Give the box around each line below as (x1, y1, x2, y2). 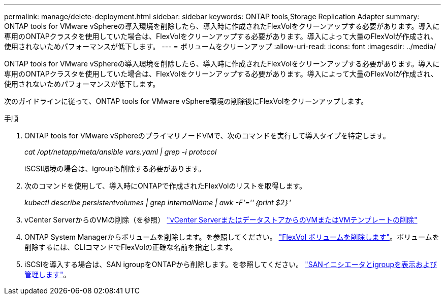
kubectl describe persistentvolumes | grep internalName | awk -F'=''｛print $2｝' (24, 198, 291, 207)
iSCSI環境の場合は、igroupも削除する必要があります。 (24, 164, 206, 173)
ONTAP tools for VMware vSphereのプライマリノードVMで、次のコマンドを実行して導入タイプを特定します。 (24, 131, 390, 140)
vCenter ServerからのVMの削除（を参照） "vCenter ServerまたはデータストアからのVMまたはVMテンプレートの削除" (24, 215, 418, 224)
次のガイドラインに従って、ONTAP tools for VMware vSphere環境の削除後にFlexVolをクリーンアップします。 (4, 97, 368, 105)
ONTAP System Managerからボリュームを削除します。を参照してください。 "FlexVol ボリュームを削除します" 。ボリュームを (24, 233, 439, 241)
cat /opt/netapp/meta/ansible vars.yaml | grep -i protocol (24, 147, 217, 156)
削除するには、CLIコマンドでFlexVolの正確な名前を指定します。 (24, 243, 237, 251)
